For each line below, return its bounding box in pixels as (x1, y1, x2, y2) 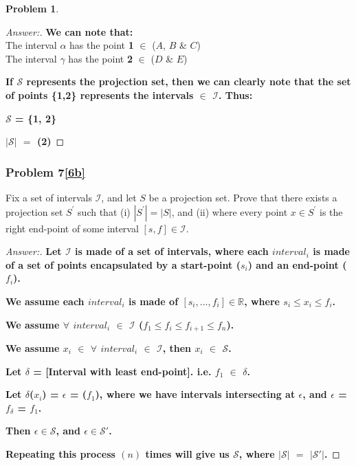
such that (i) (78, 204, 131, 219)
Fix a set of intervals (5, 190, 92, 204)
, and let (101, 190, 137, 204)
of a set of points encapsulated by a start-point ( (5, 257, 241, 271)
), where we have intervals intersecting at (95, 387, 296, 401)
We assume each (5, 293, 85, 308)
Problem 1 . (5, 1, 59, 15)
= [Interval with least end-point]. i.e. (33, 364, 212, 378)
